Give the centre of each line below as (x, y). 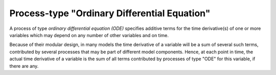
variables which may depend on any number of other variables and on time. (89, 35)
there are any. (24, 66)
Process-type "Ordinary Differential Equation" (110, 13)
